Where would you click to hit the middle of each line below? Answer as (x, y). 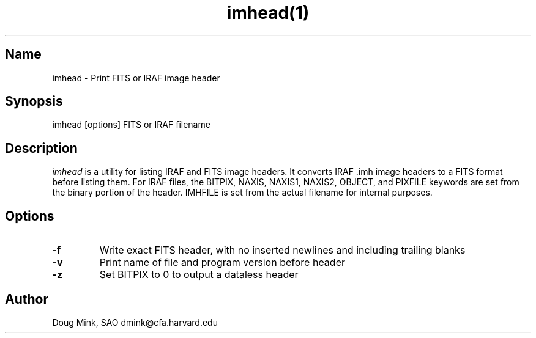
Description (41, 148)
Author (27, 299)
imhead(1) (268, 13)
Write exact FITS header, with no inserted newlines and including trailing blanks (282, 250)
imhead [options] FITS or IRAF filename (131, 125)
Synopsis (34, 101)
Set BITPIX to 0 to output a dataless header (199, 275)
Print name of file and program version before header (222, 263)
